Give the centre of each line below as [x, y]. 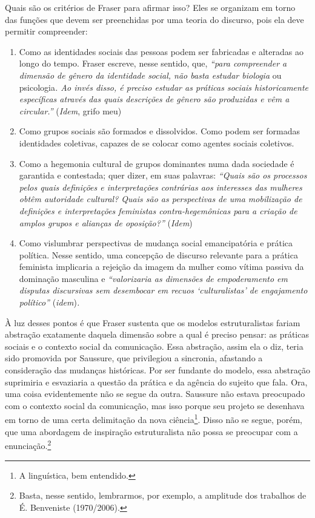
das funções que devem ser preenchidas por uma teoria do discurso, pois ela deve [154, 19]
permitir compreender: [46, 31]
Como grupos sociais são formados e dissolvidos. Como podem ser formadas [160, 131]
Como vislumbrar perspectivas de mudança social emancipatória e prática [156, 243]
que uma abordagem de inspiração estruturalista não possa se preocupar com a [151, 431]
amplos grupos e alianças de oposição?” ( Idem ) [106, 222]
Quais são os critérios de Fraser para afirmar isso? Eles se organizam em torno [150, 7]
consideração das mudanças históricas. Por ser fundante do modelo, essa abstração [157, 370]
